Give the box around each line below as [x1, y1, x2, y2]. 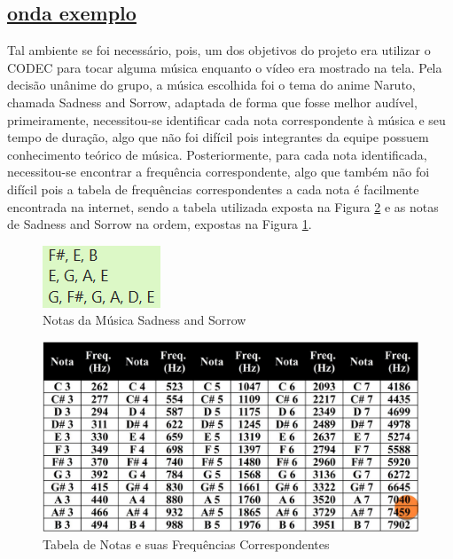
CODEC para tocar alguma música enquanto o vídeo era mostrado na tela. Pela [7, 58, 442, 76]
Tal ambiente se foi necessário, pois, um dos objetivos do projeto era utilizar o [7, 41, 431, 59]
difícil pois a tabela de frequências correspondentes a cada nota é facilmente [7, 179, 419, 198]
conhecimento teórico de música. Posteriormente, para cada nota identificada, [7, 145, 427, 163]
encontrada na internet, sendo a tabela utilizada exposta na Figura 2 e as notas [7, 197, 439, 216]
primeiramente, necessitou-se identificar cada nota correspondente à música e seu [7, 110, 446, 129]
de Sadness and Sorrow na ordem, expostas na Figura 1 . [7, 215, 312, 233]
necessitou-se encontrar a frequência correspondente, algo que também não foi [7, 162, 430, 181]
